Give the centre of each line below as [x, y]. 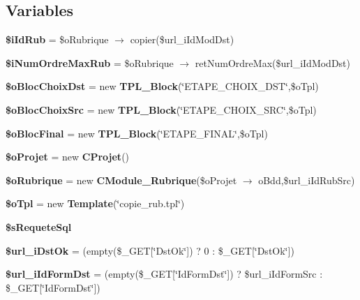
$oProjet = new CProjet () [68, 157]
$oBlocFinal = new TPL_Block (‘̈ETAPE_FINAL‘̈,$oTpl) [137, 133]
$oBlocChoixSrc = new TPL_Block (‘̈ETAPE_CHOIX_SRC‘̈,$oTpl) [161, 109]
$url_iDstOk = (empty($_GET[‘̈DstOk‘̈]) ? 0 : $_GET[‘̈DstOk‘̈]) [150, 250]
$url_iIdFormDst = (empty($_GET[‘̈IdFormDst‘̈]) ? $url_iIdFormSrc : [164, 274]
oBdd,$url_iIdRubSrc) [307, 180]
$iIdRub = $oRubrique [57, 39]
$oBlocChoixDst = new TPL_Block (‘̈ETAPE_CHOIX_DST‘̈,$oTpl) [162, 86]
